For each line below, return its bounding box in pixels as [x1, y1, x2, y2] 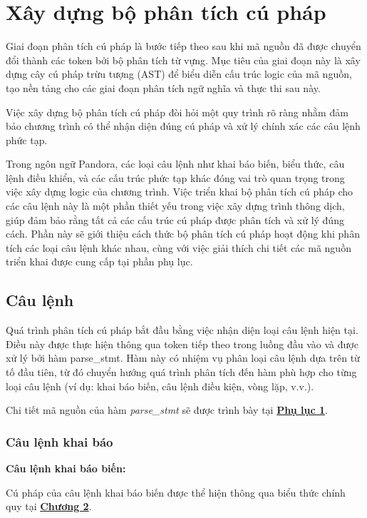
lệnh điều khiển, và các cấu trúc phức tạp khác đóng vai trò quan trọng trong [6, 170, 345, 185]
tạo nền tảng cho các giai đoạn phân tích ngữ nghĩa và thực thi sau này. [6, 80, 321, 95]
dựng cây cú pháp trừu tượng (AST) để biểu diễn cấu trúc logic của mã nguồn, [6, 66, 352, 81]
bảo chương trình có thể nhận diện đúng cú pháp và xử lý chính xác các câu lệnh [6, 118, 361, 133]
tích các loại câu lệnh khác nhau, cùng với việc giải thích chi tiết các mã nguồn [6, 240, 351, 255]
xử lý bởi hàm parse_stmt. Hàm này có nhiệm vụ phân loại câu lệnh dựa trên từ [6, 350, 360, 365]
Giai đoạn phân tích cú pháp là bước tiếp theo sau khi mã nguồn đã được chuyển [6, 39, 361, 54]
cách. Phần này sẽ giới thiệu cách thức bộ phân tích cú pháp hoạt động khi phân [6, 226, 360, 241]
